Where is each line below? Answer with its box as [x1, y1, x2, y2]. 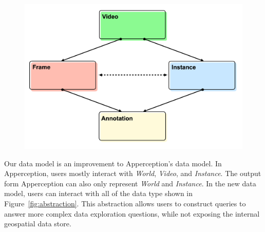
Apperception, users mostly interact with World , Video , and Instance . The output [4, 168, 261, 179]
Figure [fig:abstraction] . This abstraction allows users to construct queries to [4, 198, 246, 208]
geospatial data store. [4, 218, 71, 229]
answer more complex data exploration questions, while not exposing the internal [4, 208, 260, 219]
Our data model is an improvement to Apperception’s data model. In [4, 158, 222, 168]
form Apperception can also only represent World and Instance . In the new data [4, 178, 256, 188]
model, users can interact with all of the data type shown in [4, 188, 193, 199]
